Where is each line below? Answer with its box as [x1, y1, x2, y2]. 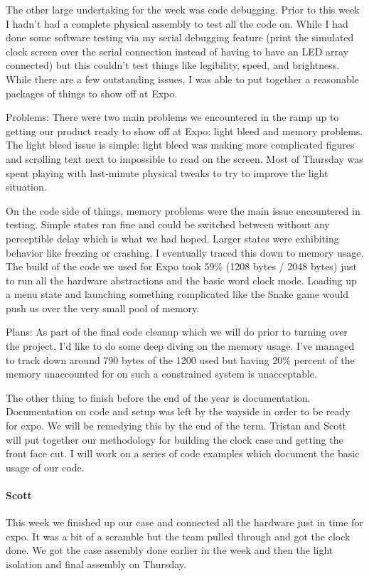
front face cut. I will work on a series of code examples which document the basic [6, 446, 360, 461]
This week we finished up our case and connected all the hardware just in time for [6, 515, 363, 530]
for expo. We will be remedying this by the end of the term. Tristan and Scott [6, 418, 347, 433]
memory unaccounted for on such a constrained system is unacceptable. [6, 366, 317, 381]
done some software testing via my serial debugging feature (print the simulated [6, 30, 354, 45]
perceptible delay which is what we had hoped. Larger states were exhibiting [6, 230, 339, 245]
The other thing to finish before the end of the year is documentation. [6, 390, 311, 405]
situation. [6, 179, 47, 194]
